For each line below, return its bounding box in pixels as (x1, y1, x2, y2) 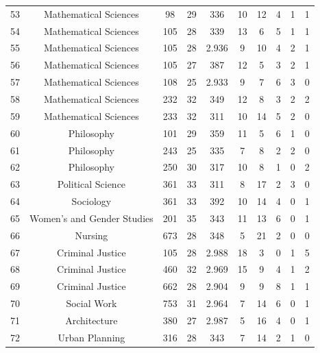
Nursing (75, 228, 108, 242)
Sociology (71, 194, 112, 208)
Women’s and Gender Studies (29, 210, 153, 225)
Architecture (65, 313, 118, 327)
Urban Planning (58, 330, 125, 344)
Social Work (66, 296, 117, 311)
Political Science (57, 177, 126, 191)
